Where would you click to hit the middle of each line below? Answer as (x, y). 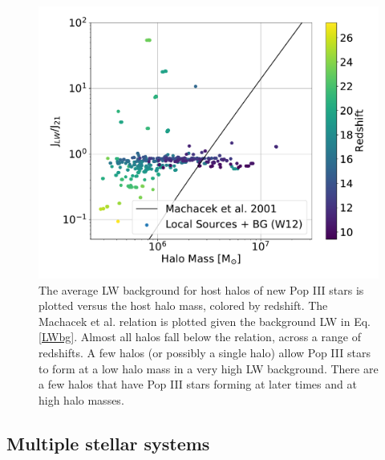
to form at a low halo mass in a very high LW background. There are (209, 368)
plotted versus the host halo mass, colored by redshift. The (183, 305)
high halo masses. (81, 399)
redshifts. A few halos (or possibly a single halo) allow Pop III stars (205, 353)
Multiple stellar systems (108, 443)
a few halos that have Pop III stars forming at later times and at (198, 384)
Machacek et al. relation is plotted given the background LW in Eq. (205, 321)
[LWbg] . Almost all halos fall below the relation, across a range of (200, 337)
